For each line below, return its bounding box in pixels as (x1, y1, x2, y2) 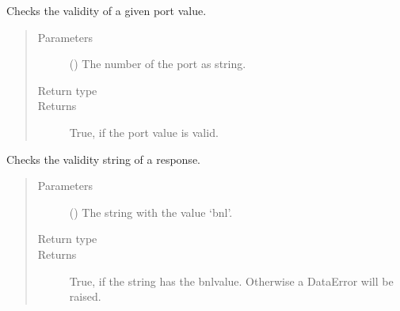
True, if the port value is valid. (69, 123, 219, 140)
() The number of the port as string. (69, 55, 246, 72)
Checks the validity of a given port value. (6, 2, 207, 18)
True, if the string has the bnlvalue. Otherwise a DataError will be (69, 272, 394, 289)
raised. (69, 288, 101, 305)
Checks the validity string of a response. (6, 150, 200, 167)
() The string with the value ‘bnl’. (69, 203, 233, 220)
